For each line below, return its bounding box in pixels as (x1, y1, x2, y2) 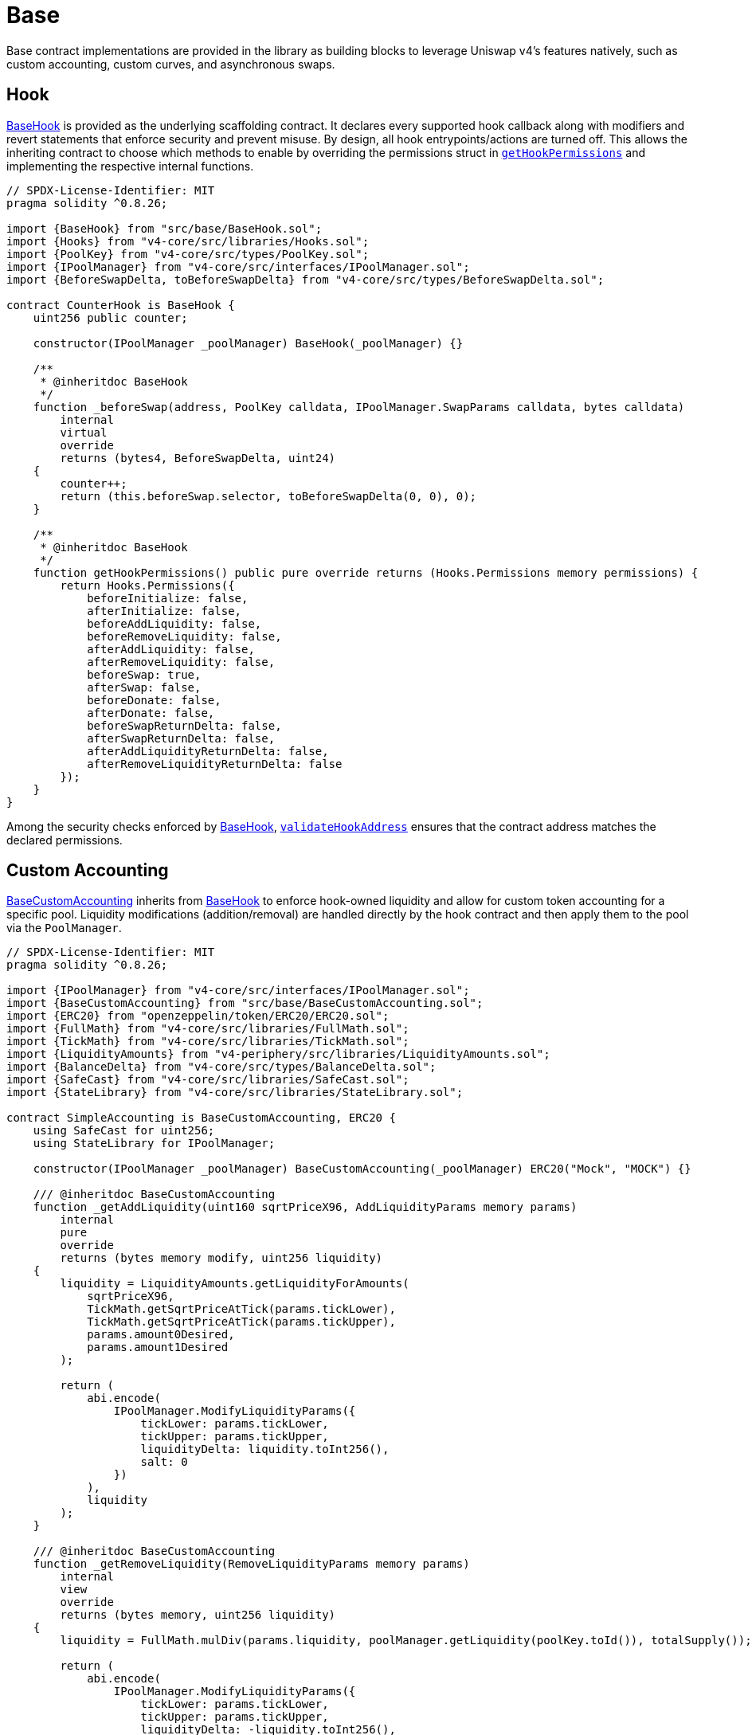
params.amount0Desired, (87, 1328, 235, 1341)
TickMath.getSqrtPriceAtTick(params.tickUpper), (87, 1315, 396, 1329)
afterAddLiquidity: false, (87, 642, 255, 656)
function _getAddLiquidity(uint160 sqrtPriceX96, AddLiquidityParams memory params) (33, 1200, 578, 1214)
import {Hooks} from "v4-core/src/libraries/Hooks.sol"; (6, 234, 370, 248)
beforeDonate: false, (87, 693, 221, 707)
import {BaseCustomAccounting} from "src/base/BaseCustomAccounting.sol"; (6, 997, 484, 1010)
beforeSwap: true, (87, 668, 202, 681)
